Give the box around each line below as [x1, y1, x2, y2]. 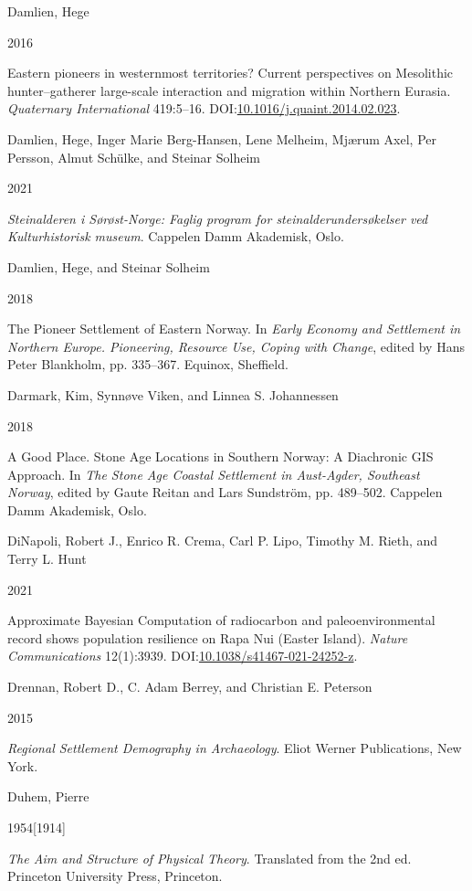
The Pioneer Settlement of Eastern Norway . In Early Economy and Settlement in [7, 319, 461, 338]
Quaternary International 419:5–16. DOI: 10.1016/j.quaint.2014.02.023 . [7, 99, 401, 118]
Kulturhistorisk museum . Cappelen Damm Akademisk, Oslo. [7, 227, 344, 246]
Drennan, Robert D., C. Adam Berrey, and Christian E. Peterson [7, 677, 372, 696]
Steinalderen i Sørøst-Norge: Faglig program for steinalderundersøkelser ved [7, 208, 428, 228]
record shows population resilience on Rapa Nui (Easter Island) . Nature [7, 628, 408, 647]
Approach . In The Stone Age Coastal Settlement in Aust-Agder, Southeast [7, 464, 420, 483]
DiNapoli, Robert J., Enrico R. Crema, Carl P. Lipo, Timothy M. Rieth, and [7, 531, 438, 550]
